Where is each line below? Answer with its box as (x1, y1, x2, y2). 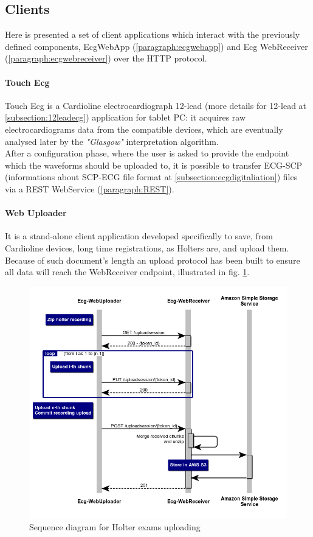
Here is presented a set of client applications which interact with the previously (5, 28, 300, 41)
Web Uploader (5, 206, 67, 219)
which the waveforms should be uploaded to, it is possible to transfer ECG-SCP (5, 158, 303, 171)
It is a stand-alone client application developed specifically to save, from (5, 230, 273, 242)
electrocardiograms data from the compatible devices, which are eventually (5, 122, 283, 135)
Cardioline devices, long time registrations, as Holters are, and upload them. (5, 241, 289, 254)
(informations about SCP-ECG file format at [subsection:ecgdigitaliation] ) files (5, 170, 298, 183)
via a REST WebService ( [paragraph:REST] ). (5, 182, 174, 195)
